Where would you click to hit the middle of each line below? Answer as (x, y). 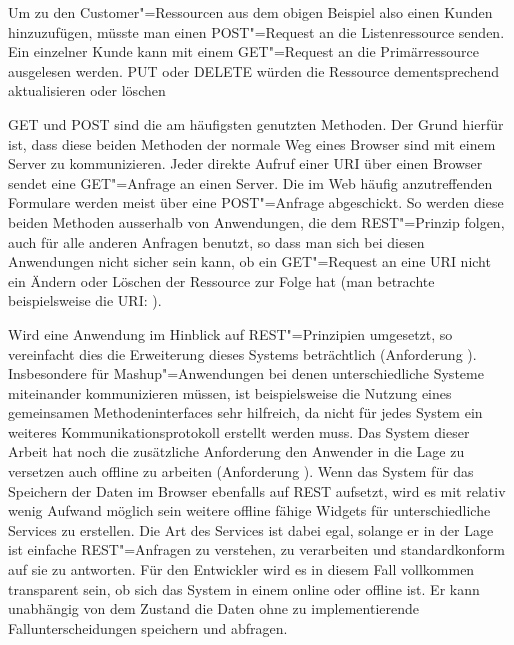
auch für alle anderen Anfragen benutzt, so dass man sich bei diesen (216, 241)
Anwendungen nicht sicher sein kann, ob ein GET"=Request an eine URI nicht (249, 261)
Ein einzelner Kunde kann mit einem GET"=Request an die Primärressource (243, 51)
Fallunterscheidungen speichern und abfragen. (148, 627)
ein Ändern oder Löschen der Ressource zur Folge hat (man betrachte (221, 280)
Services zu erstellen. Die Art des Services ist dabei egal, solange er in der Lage (251, 529)
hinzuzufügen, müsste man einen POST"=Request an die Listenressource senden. (256, 31)
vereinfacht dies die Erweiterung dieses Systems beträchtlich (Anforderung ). (242, 353)
